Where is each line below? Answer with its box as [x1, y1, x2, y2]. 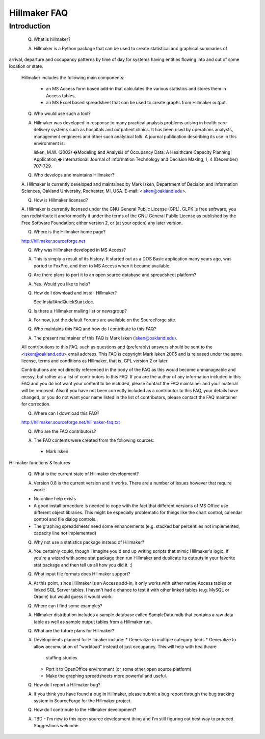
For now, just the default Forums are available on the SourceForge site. [33, 317, 177, 323]
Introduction [9, 22, 51, 30]
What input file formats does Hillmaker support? [33, 571, 131, 577]
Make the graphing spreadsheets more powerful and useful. [46, 673, 167, 679]
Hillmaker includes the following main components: [21, 74, 125, 81]
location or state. [9, 63, 44, 69]
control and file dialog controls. [33, 516, 97, 522]
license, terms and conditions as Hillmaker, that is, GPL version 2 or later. [21, 358, 169, 364]
